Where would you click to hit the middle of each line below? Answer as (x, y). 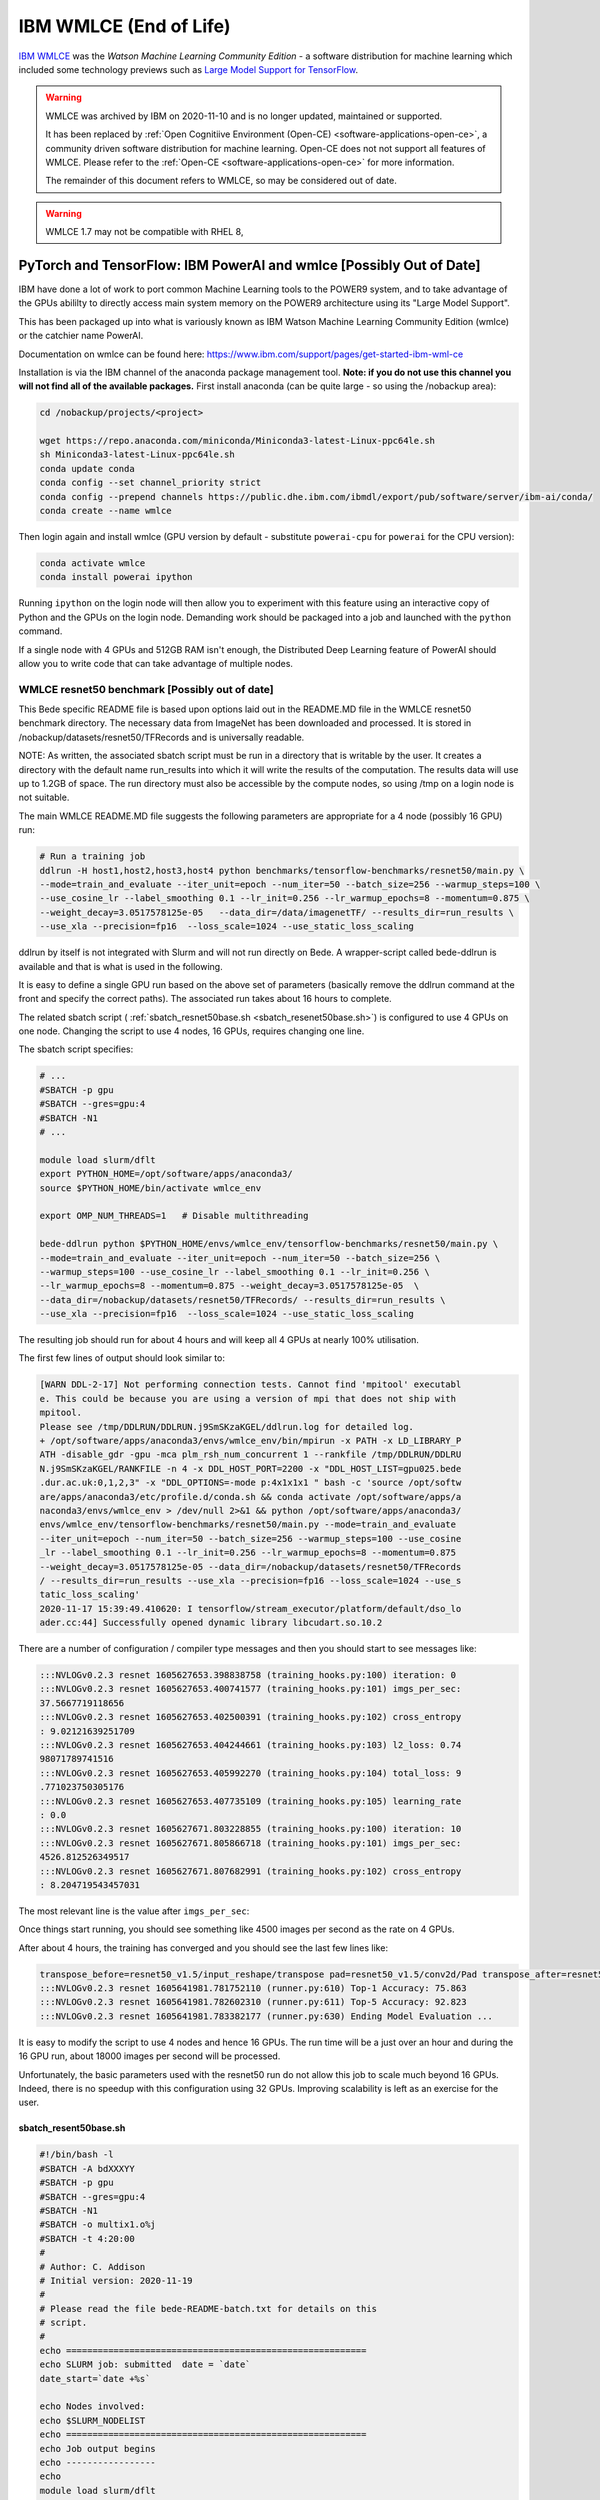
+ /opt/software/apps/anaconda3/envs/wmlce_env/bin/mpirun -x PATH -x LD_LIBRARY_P (250, 1441)
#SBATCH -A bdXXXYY (87, 2168)
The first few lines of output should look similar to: (121, 1358)
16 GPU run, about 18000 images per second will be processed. (149, 2056)
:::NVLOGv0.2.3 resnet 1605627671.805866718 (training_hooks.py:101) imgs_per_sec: (250, 1843)
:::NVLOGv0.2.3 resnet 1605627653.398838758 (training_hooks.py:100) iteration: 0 (248, 1675)
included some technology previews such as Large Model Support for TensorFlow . (188, 69)
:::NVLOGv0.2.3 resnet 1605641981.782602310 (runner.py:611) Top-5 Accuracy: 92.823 (253, 2002)
